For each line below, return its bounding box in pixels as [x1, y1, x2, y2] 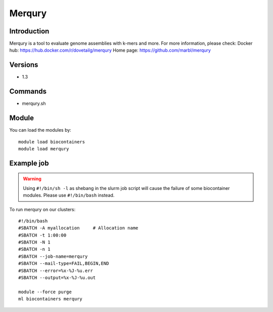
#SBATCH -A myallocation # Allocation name [18, 225, 139, 231]
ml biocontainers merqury [18, 296, 83, 302]
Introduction [9, 27, 50, 35]
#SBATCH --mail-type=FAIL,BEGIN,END [18, 261, 109, 266]
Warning [23, 176, 41, 182]
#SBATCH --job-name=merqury [18, 253, 88, 259]
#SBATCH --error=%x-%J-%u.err [18, 267, 94, 274]
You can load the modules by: [9, 127, 72, 133]
